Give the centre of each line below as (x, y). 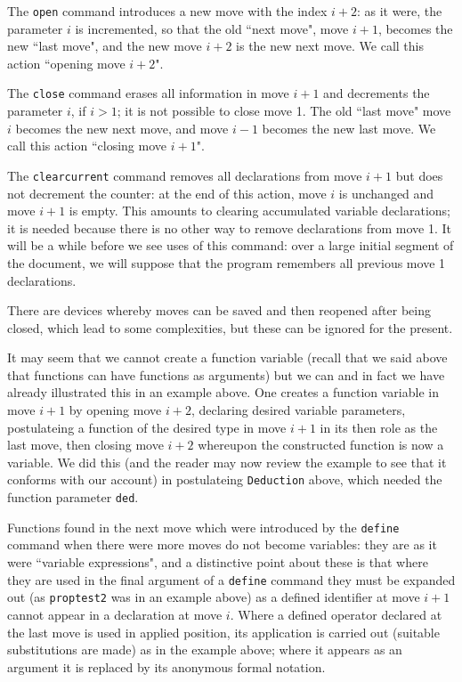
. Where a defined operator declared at (336, 614)
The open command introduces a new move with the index (167, 11)
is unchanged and (386, 193)
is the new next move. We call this (330, 46)
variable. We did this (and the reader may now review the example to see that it (227, 462)
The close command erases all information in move (148, 93)
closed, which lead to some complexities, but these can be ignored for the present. (230, 327)
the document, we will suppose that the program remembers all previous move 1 (227, 262)
